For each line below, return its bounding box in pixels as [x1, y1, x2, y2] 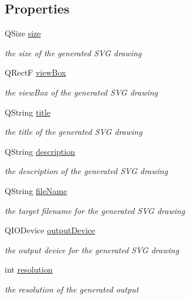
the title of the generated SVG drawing [5, 125, 142, 138]
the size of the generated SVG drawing [5, 46, 142, 59]
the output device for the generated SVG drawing [5, 243, 179, 256]
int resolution [5, 263, 53, 276]
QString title [5, 106, 50, 118]
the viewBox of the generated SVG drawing [5, 86, 158, 98]
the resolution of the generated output [5, 283, 139, 295]
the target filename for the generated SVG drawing [5, 204, 185, 216]
